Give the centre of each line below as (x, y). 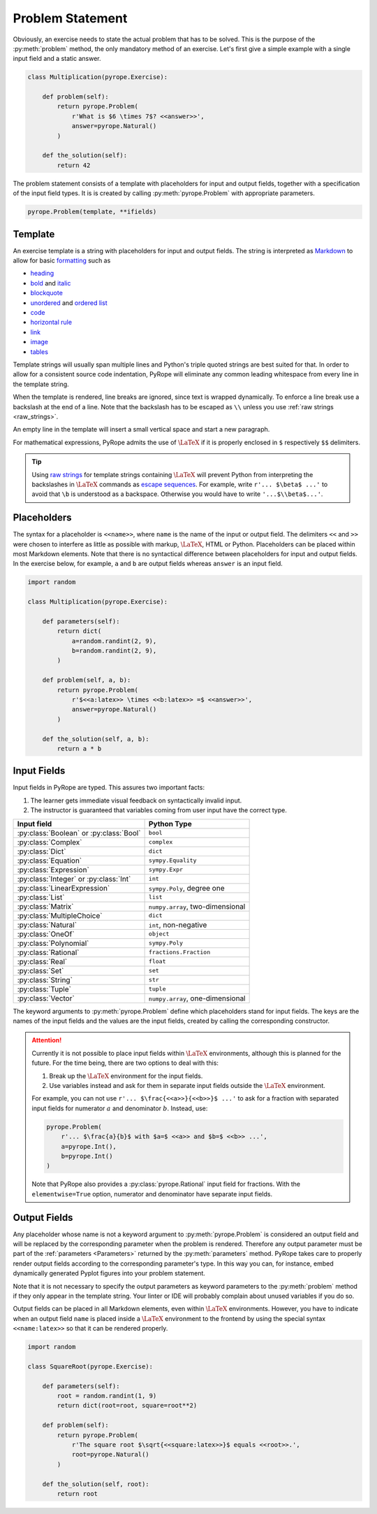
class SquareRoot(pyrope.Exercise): (90, 1366)
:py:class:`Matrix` (45, 906)
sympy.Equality (172, 861)
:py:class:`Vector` (46, 998)
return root (77, 1493)
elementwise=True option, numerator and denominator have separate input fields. (152, 1194)
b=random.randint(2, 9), (114, 651)
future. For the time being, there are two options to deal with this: (125, 1063)
